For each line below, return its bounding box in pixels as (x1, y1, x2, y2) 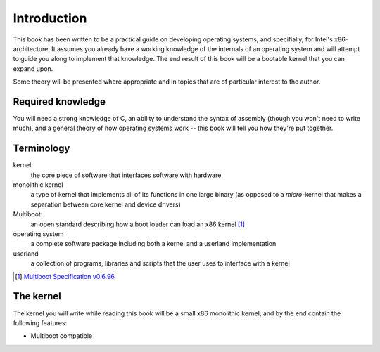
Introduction (13, 11, 87, 26)
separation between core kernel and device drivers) (30, 200, 181, 209)
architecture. (13, 44, 51, 53)
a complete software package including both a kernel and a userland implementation (30, 240, 277, 248)
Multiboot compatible (30, 332, 93, 340)
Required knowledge (13, 96, 106, 107)
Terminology (13, 143, 70, 155)
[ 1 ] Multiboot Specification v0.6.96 (15, 272, 115, 280)
